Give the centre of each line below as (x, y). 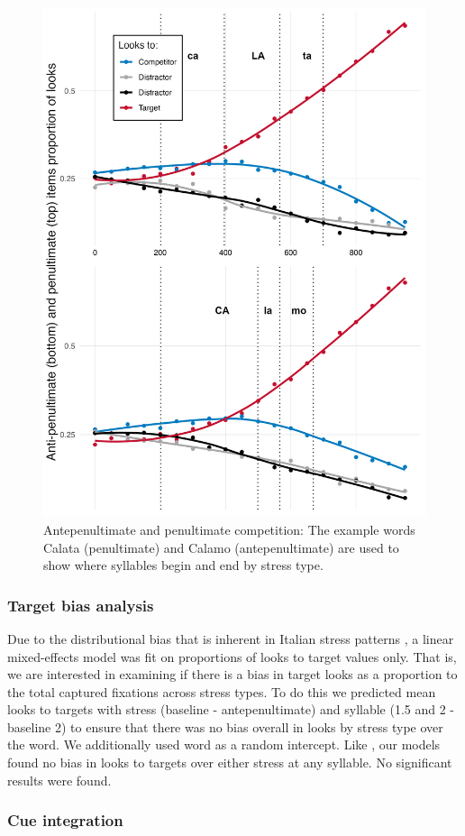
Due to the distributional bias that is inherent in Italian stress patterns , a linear (231, 638)
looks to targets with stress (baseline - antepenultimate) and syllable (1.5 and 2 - (231, 709)
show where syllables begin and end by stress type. (183, 565)
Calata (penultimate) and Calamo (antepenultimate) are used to (221, 547)
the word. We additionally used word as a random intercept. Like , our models (224, 744)
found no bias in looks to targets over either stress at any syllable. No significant (230, 763)
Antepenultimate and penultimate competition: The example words (229, 529)
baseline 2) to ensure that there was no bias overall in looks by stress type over (225, 726)
